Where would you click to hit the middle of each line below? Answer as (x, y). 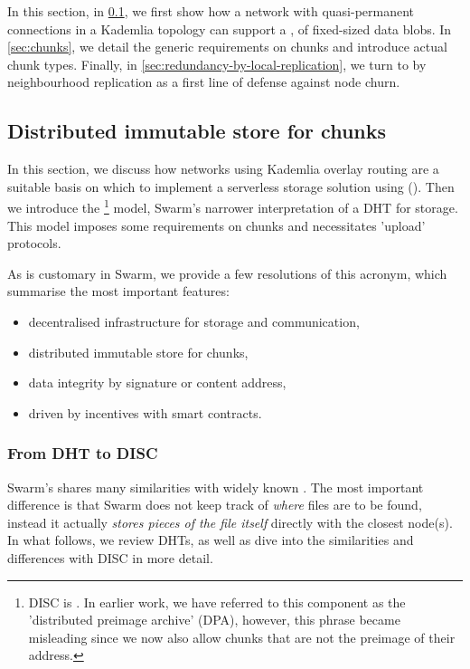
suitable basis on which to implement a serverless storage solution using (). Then (231, 186)
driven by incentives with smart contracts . (145, 412)
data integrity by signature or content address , (157, 382)
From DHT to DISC (83, 453)
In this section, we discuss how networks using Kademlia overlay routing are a (223, 169)
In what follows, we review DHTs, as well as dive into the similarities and (211, 540)
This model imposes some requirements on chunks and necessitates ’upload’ (216, 225)
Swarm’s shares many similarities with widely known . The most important (216, 487)
